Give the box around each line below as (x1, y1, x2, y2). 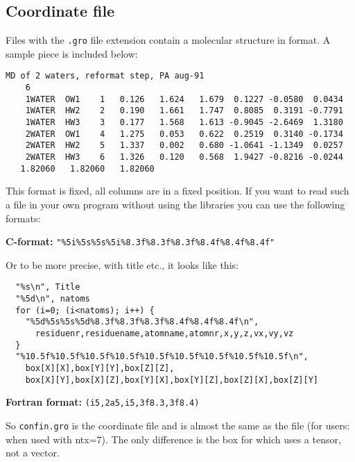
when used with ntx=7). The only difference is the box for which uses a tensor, (6, 431, 341, 446)
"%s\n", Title (15, 282, 80, 292)
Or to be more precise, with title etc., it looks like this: (6, 257, 239, 272)
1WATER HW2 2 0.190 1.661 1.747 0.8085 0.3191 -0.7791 (25, 106, 343, 116)
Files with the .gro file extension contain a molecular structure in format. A (6, 33, 331, 47)
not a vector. (6, 445, 60, 460)
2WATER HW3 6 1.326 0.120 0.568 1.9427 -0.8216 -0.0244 (25, 152, 343, 163)
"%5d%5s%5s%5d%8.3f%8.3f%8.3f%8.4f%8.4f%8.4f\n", (25, 317, 259, 327)
